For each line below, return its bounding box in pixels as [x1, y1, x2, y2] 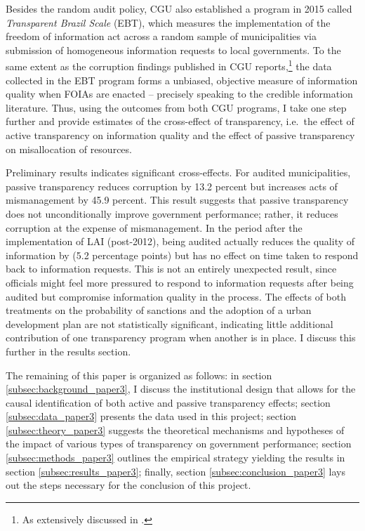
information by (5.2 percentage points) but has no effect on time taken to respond [6, 247, 359, 262]
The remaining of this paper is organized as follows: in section [6, 367, 272, 382]
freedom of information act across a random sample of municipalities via [6, 29, 317, 44]
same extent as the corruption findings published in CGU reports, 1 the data [6, 57, 332, 74]
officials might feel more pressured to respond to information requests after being [6, 275, 354, 289]
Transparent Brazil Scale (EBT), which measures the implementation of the [6, 15, 331, 29]
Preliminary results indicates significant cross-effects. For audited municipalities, [6, 165, 351, 180]
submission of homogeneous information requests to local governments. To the [6, 42, 341, 57]
